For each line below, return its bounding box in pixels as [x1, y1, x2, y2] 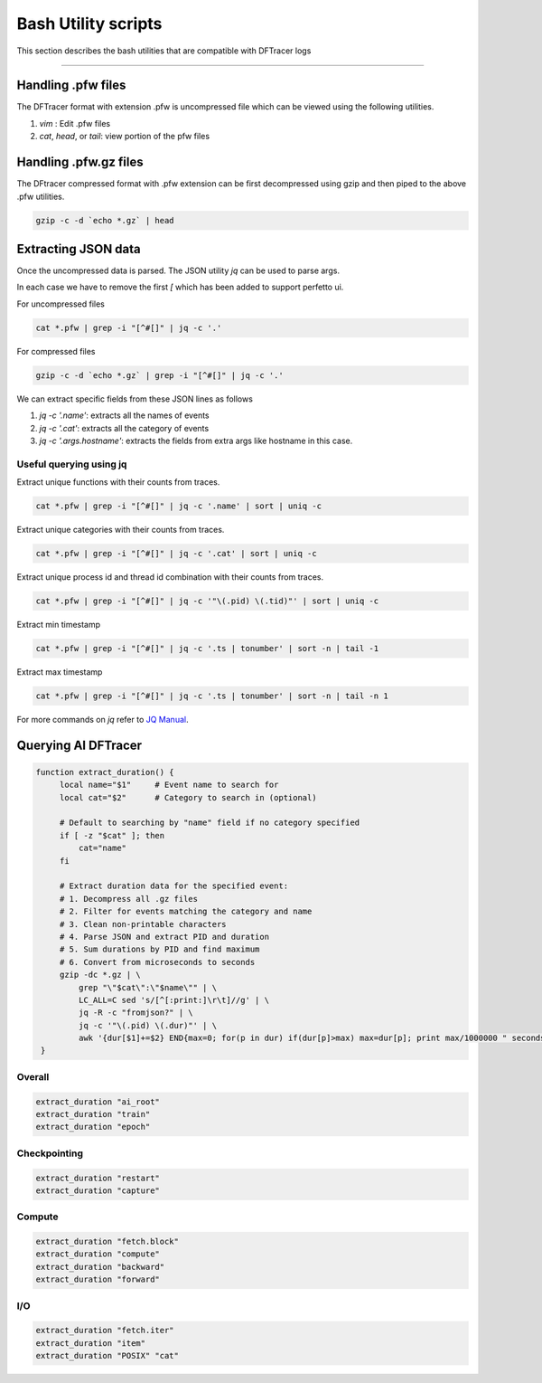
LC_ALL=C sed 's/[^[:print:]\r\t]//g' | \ [78, 995, 270, 1005]
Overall [16, 1070, 50, 1083]
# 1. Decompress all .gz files [59, 894, 199, 904]
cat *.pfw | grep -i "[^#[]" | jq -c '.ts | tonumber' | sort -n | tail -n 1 [35, 690, 388, 701]
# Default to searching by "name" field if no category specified [59, 818, 360, 828]
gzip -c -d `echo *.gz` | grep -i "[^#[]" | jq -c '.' [35, 370, 284, 380]
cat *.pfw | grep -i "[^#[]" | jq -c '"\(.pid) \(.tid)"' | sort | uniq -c [35, 595, 379, 606]
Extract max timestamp [16, 666, 103, 677]
